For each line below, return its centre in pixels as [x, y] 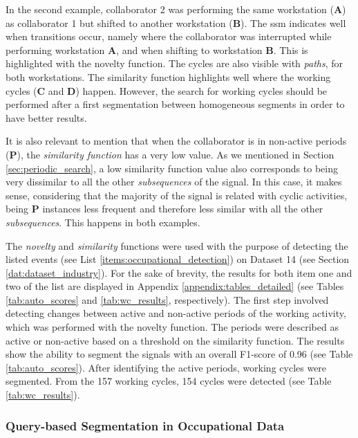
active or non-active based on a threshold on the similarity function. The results [175, 340]
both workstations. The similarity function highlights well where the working [168, 76]
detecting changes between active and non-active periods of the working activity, [176, 313]
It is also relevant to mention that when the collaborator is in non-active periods [176, 141]
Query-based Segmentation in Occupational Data [145, 425]
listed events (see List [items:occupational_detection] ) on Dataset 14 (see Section [178, 259]
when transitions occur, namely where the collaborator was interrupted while [169, 36]
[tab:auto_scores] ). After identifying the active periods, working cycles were [166, 367]
